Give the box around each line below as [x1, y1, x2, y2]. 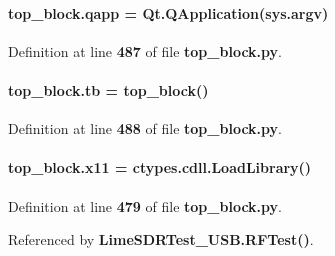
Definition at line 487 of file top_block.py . [8, 40, 282, 61]
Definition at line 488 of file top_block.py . [8, 118, 282, 139]
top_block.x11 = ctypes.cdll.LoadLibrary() [8, 157, 312, 178]
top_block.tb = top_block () [8, 79, 209, 100]
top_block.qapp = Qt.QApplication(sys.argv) [8, 2, 329, 23]
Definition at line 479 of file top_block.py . [8, 195, 282, 216]
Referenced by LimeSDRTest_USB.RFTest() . [8, 229, 314, 250]
